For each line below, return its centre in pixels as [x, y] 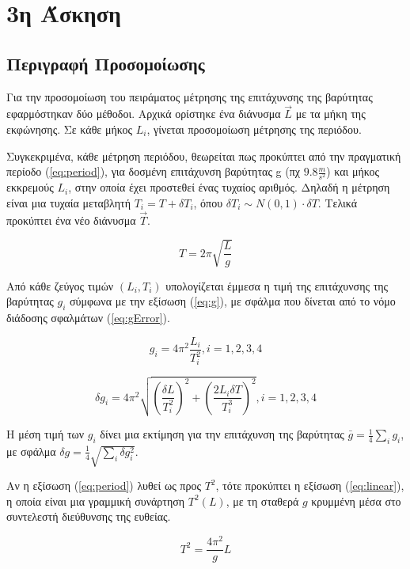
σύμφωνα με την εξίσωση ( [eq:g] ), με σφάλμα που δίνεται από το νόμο [233, 301]
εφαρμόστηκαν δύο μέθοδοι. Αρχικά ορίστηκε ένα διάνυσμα [144, 114]
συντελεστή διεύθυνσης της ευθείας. [89, 516]
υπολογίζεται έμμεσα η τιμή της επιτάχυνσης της [277, 285]
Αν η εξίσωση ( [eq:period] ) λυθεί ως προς [104, 486]
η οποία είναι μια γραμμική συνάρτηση [96, 501]
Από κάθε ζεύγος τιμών [60, 285]
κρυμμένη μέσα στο [356, 501]
